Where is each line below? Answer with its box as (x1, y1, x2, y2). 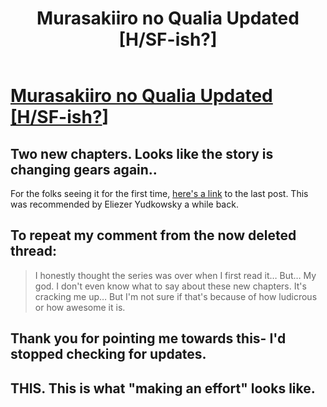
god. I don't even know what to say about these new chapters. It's (34, 280, 307, 292)
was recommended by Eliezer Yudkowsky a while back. (10, 198, 239, 210)
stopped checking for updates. (10, 346, 207, 363)
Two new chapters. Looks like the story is (10, 145, 274, 162)
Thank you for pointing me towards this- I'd (10, 330, 287, 347)
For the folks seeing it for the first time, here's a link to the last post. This (10, 188, 309, 199)
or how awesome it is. (34, 301, 126, 313)
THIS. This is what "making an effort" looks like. (10, 380, 316, 397)
